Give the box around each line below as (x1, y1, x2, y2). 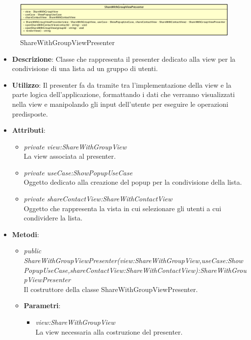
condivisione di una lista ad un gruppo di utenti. (12, 63, 158, 73)
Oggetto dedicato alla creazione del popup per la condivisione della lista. (24, 177, 242, 187)
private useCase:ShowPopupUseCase (24, 167, 133, 177)
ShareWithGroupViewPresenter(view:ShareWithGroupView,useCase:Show (24, 255, 243, 266)
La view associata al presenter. (24, 151, 116, 161)
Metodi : (12, 229, 39, 239)
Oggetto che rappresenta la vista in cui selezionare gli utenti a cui (24, 203, 222, 213)
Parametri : (24, 300, 61, 311)
